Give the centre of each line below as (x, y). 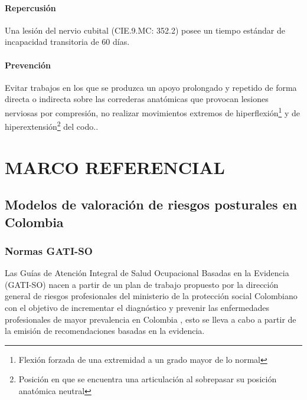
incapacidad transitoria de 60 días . (67, 42)
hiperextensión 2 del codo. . (52, 125)
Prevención (28, 65)
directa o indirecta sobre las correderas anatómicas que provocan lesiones (137, 99)
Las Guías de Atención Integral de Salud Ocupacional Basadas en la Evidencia (147, 273)
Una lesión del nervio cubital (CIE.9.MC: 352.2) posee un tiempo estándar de (145, 30)
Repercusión (30, 7)
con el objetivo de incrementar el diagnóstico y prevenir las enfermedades (137, 308)
